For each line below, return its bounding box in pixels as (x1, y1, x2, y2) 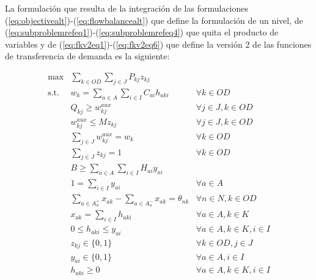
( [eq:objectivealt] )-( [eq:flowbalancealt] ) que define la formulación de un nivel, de (5, 13, 303, 26)
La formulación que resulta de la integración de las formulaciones (5, 2, 249, 14)
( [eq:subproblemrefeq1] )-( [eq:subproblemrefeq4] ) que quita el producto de (5, 26, 279, 39)
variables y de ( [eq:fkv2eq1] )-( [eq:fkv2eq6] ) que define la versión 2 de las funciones (5, 37, 312, 50)
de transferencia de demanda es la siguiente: (5, 50, 170, 62)
